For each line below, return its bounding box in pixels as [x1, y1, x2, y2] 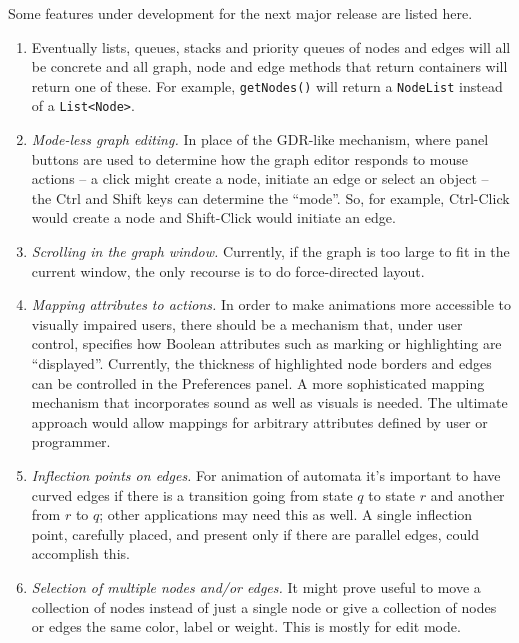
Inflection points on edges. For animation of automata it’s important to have [31, 465, 501, 485]
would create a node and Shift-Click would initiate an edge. [31, 207, 396, 228]
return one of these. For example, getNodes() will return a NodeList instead [31, 75, 503, 96]
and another [430, 484, 505, 505]
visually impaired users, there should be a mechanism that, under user [31, 313, 463, 334]
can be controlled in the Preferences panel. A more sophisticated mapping [31, 372, 485, 393]
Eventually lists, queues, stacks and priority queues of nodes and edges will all [31, 36, 511, 57]
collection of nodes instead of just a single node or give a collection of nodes [31, 596, 497, 617]
